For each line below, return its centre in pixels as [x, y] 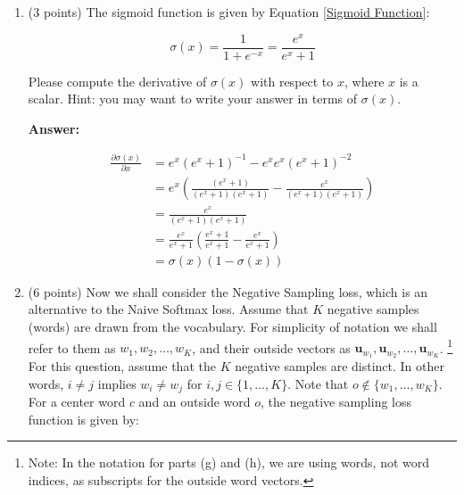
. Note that [318, 383]
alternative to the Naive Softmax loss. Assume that [168, 309]
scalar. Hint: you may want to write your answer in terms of [193, 99]
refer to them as [72, 347]
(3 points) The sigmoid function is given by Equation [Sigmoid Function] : [229, 12]
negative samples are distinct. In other [340, 366]
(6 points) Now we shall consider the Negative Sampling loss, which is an [228, 291]
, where [364, 81]
